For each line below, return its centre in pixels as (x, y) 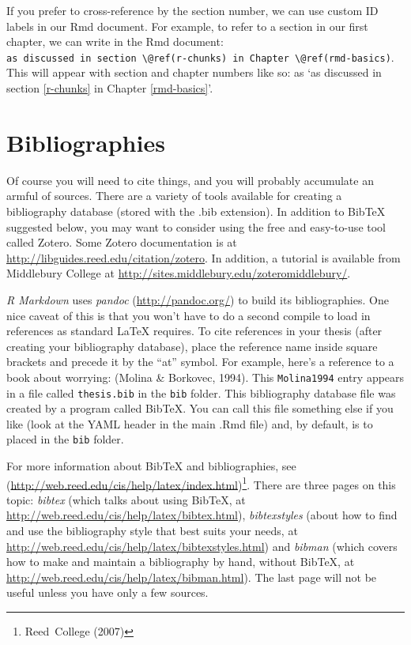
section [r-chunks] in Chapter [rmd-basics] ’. (110, 88)
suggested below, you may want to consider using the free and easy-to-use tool (196, 226)
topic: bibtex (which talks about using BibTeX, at (126, 499)
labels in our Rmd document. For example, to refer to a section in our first (187, 26)
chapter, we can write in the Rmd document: (115, 41)
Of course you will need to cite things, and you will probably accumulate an (190, 180)
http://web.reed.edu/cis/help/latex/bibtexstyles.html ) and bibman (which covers (202, 546)
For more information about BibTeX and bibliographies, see (151, 466)
